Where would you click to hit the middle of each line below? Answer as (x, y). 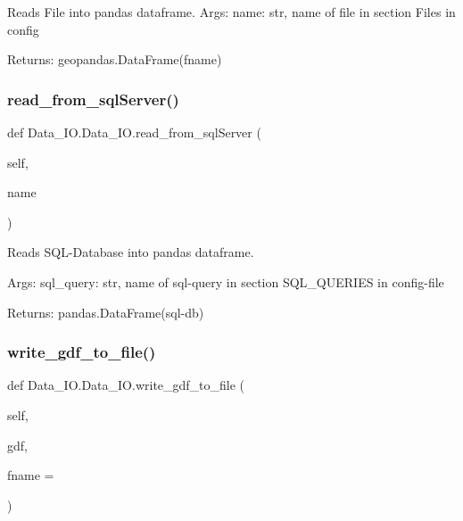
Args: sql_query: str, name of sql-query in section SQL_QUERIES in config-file (226, 281)
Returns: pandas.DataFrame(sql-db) (106, 312)
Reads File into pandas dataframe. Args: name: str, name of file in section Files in (231, 12)
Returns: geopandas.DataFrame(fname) (115, 59)
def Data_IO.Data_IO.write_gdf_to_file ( (126, 385)
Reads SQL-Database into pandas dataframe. (131, 252)
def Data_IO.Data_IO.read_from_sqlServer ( (134, 132)
